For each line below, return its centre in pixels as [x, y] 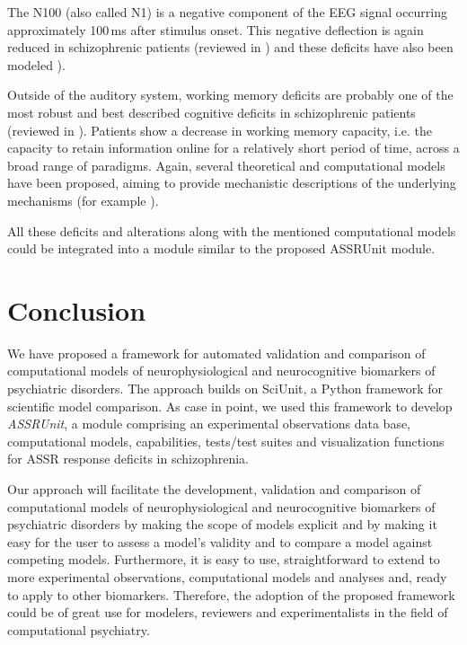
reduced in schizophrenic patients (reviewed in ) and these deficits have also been [230, 47]
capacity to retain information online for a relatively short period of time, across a [233, 148]
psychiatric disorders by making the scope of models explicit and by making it [222, 524]
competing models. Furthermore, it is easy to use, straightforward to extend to [224, 559]
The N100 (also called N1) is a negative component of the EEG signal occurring [227, 12]
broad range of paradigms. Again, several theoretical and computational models [226, 165]
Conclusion [77, 309]
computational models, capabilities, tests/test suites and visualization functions [226, 441]
